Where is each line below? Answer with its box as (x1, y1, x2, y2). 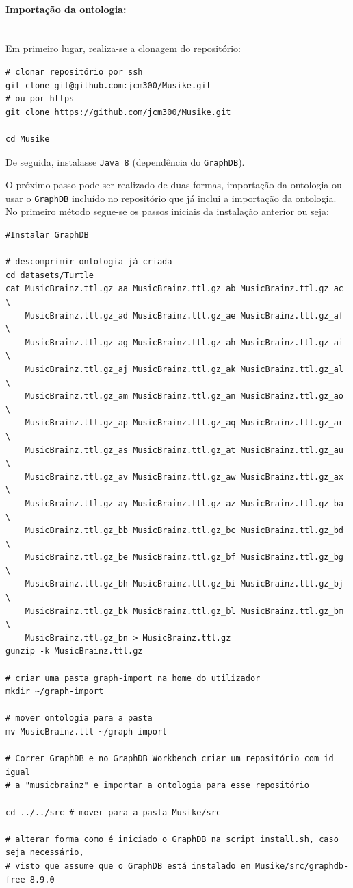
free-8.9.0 (5, 874, 55, 885)
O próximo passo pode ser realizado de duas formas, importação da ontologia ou (5, 177, 342, 192)
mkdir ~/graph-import (5, 687, 104, 697)
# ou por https (5, 94, 75, 104)
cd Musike (5, 134, 50, 144)
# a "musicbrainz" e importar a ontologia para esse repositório (5, 780, 309, 791)
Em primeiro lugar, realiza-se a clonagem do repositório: (5, 41, 241, 56)
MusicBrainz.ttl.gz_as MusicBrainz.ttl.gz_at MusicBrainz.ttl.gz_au (25, 445, 343, 455)
